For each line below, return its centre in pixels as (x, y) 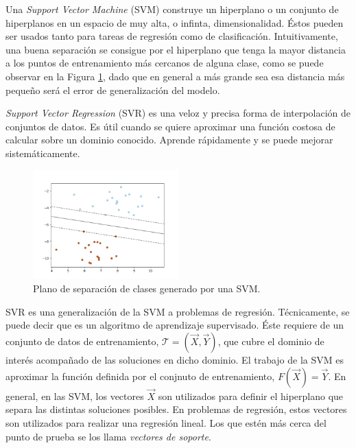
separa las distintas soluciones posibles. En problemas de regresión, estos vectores (176, 409)
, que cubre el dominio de (271, 341)
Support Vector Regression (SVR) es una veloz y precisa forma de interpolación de (178, 113)
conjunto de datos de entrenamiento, (82, 341)
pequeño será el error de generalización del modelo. (113, 90)
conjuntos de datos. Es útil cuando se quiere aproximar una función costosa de (170, 126)
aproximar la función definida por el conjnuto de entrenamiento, (140, 376)
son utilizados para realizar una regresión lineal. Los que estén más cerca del (166, 422)
